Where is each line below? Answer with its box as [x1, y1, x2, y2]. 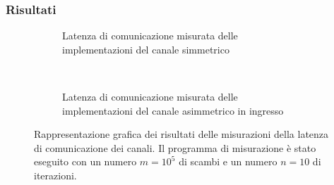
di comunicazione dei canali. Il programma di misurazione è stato [34, 140, 316, 155]
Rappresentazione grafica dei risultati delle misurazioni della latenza [34, 127, 329, 141]
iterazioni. [34, 167, 77, 182]
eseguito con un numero [34, 154, 137, 169]
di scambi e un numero [179, 154, 278, 169]
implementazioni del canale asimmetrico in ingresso [62, 103, 284, 117]
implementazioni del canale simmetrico [62, 42, 229, 56]
